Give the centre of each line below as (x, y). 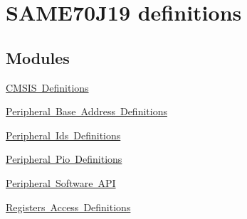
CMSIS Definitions (47, 87)
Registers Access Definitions (68, 207)
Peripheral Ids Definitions (63, 135)
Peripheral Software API (61, 182)
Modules (38, 57)
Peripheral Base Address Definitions (86, 111)
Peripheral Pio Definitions (64, 159)
